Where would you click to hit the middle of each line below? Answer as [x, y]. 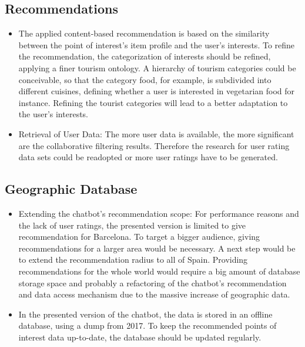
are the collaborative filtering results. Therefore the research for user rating [154, 145]
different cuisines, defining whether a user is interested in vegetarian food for [157, 91]
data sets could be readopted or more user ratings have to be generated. [148, 157]
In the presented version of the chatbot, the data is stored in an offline [145, 314]
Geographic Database [71, 189]
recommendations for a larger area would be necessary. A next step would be [157, 248]
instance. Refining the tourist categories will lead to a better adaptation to [153, 102]
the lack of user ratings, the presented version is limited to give [132, 225]
